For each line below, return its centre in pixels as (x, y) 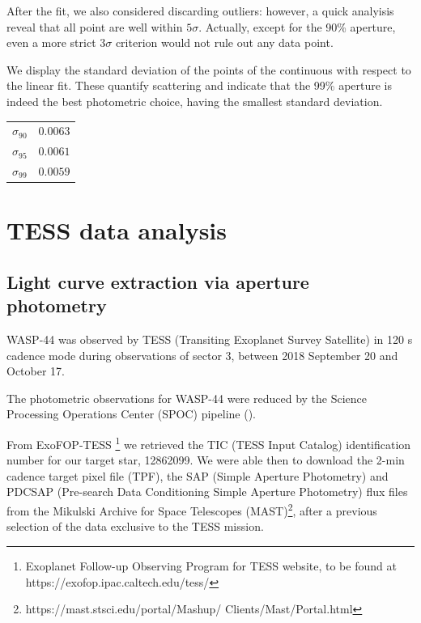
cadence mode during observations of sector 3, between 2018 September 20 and (202, 355)
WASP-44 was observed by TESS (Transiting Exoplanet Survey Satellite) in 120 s (210, 339)
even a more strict (51, 42)
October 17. (36, 371)
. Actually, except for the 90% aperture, (297, 26)
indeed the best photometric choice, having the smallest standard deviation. (195, 101)
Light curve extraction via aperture (158, 281)
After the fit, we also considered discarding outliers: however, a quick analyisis (200, 11)
